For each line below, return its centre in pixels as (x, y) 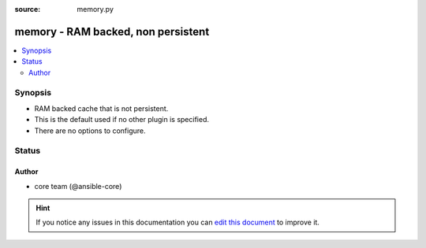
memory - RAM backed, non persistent (112, 31)
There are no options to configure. (90, 131)
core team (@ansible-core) (78, 186)
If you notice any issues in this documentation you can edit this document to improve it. (177, 222)
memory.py (95, 9)
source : (28, 9)
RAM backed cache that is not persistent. (101, 108)
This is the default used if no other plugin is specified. (121, 120)
